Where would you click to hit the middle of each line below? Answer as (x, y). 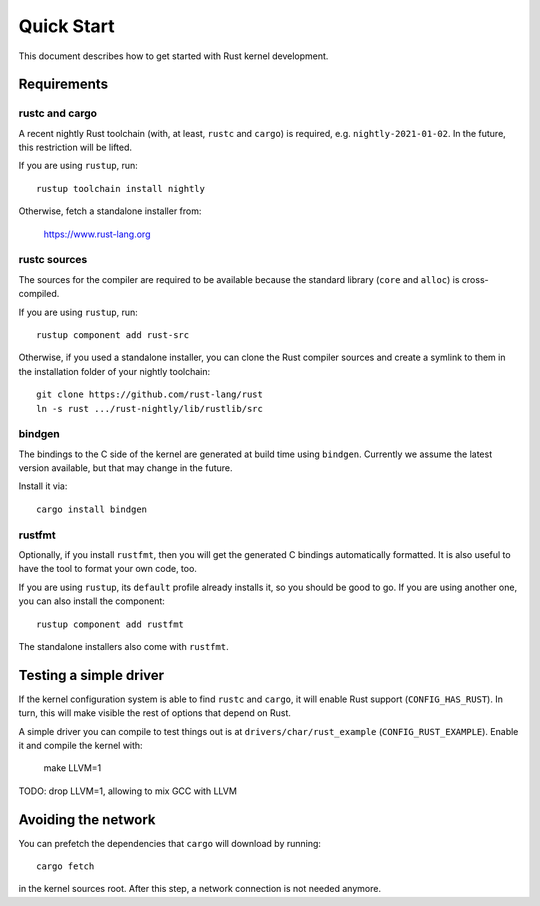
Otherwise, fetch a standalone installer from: (110, 211)
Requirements (63, 84)
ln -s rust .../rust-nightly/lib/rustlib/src (150, 408)
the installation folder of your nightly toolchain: (114, 371)
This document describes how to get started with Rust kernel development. (173, 56)
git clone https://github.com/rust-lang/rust (150, 394)
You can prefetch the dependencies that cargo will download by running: (170, 843)
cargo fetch (65, 866)
